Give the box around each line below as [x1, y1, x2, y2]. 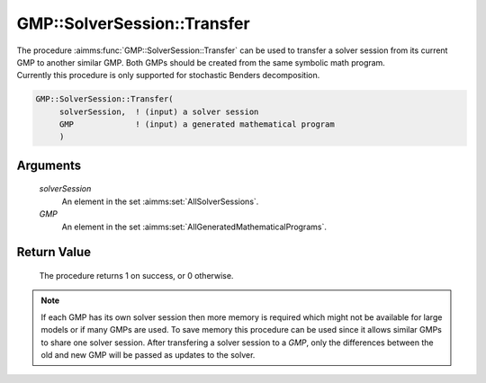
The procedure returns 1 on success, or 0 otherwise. [39, 271, 234, 281]
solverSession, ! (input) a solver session [58, 106, 259, 117]
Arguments [16, 157, 82, 173]
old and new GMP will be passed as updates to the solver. [40, 350, 256, 361]
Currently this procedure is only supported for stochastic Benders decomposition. [16, 70, 320, 81]
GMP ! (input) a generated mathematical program [58, 120, 335, 129]
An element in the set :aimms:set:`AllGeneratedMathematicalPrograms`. [61, 221, 328, 232]
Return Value [16, 245, 92, 260]
